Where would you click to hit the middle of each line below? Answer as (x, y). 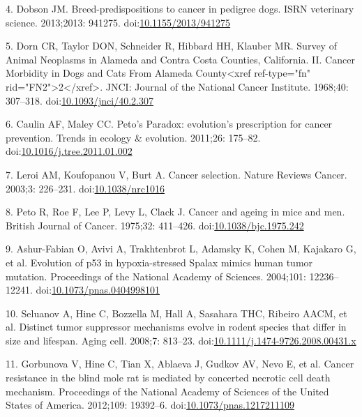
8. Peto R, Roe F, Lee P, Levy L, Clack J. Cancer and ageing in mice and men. (175, 212)
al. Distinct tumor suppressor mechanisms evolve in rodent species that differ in (176, 327)
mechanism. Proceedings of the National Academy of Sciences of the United (167, 391)
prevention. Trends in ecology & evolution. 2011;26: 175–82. (133, 137)
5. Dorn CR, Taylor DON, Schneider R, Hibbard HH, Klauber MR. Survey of (171, 46)
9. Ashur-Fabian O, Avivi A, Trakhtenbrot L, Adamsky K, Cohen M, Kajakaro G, (181, 249)
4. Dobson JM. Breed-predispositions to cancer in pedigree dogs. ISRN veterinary (180, 8)
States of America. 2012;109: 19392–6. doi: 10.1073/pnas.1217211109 (150, 405)
